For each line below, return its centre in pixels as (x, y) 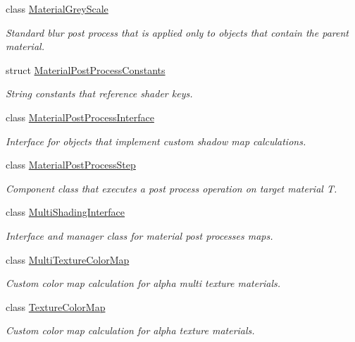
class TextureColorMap (56, 306)
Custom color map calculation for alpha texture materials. (130, 330)
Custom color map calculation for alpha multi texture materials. (143, 283)
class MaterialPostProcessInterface (80, 117)
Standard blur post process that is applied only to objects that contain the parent (177, 32)
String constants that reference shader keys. (99, 93)
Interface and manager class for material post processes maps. (139, 235)
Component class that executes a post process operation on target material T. (172, 188)
